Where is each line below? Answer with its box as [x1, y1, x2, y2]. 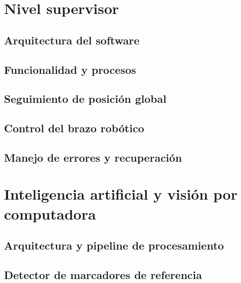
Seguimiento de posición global [4, 91, 167, 106]
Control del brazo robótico [4, 120, 144, 136]
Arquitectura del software [4, 32, 140, 47]
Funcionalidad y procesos [4, 61, 136, 77]
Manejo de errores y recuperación [4, 149, 182, 165]
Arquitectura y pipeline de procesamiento [4, 238, 224, 253]
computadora [4, 203, 96, 224]
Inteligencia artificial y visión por [4, 184, 238, 204]
